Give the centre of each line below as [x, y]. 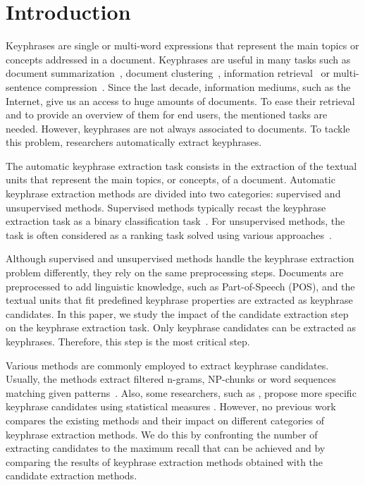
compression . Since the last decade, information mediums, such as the [198, 86]
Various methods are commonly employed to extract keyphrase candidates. [167, 365]
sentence [24, 86]
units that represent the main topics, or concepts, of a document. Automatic [171, 179]
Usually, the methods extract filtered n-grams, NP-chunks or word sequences [171, 379]
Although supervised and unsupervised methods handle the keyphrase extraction [180, 258]
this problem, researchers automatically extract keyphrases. [134, 142]
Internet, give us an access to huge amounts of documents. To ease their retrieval [180, 100]
